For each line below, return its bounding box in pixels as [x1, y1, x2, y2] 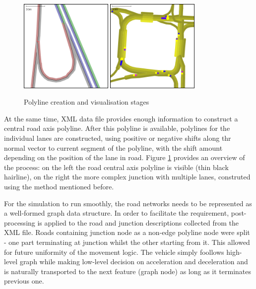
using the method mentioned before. [4, 181, 114, 191]
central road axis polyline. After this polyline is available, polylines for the [4, 123, 230, 133]
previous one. [4, 276, 44, 286]
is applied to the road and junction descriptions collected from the [37, 217, 239, 228]
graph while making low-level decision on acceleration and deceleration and [19, 256, 248, 267]
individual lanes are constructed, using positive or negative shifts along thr [4, 132, 231, 143]
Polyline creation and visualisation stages [24, 97, 149, 107]
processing [4, 217, 35, 228]
